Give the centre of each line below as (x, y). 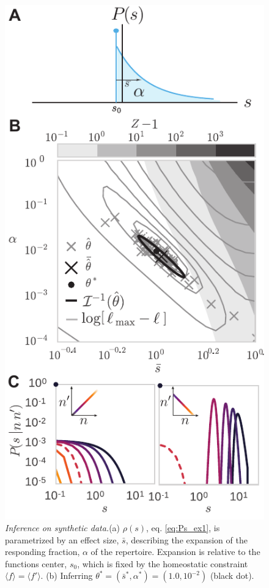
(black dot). (232, 575)
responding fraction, (42, 552)
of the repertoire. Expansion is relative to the (175, 552)
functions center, (36, 563)
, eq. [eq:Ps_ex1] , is (183, 528)
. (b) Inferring (67, 575)
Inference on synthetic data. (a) (63, 528)
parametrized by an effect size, (62, 539)
